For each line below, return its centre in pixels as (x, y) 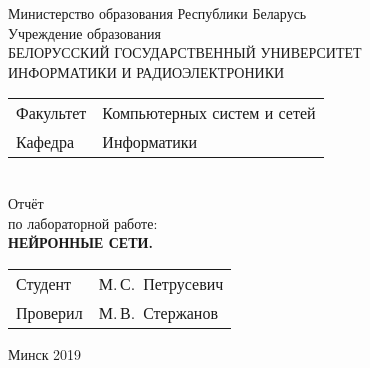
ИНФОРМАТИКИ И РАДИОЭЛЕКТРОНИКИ (146, 71)
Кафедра (45, 142)
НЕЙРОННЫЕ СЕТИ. (80, 242)
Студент (44, 283)
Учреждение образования (84, 32)
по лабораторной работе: (83, 222)
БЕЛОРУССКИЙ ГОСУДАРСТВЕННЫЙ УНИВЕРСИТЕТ (185, 52)
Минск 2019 (45, 353)
